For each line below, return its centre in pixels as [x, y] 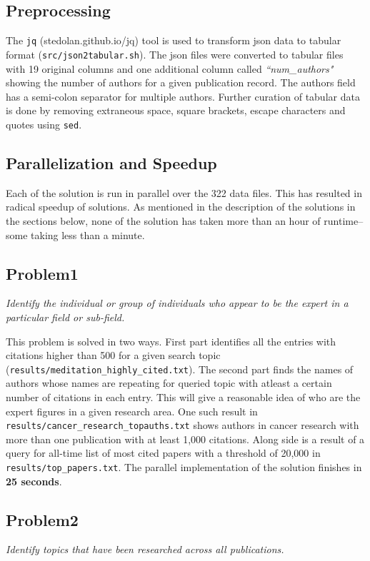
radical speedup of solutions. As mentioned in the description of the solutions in [181, 207]
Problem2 [42, 519]
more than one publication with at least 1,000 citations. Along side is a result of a [185, 439]
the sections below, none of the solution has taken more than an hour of [163, 220]
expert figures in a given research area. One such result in [132, 411]
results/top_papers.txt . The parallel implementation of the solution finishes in [184, 466]
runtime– [344, 220]
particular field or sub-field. [65, 317]
